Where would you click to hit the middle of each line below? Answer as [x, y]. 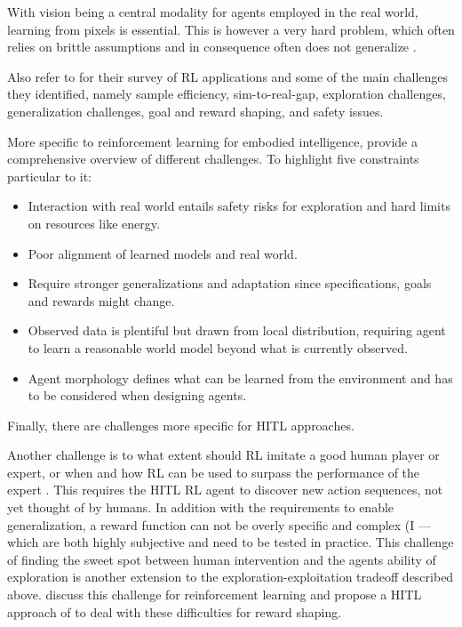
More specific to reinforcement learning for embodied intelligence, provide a [212, 141]
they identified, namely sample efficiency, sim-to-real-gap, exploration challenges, [227, 94]
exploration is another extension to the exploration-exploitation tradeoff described [231, 577]
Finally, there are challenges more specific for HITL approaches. [181, 425]
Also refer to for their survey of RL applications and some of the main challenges [228, 76]
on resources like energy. [94, 223]
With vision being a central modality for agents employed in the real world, [213, 12]
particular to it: [49, 176]
